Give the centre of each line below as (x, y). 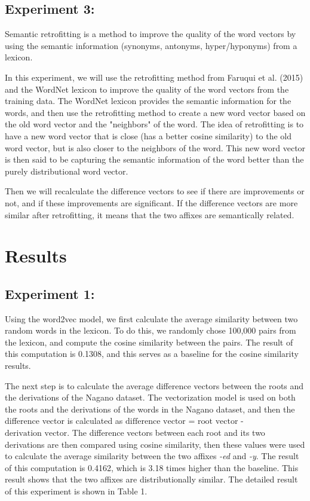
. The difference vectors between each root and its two (166, 433)
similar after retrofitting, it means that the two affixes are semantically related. (150, 214)
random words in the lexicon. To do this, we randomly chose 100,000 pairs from (151, 330)
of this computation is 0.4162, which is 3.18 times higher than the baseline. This (152, 467)
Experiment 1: (50, 293)
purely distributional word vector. (67, 171)
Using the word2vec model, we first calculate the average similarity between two (151, 318)
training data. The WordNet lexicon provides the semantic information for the (148, 101)
